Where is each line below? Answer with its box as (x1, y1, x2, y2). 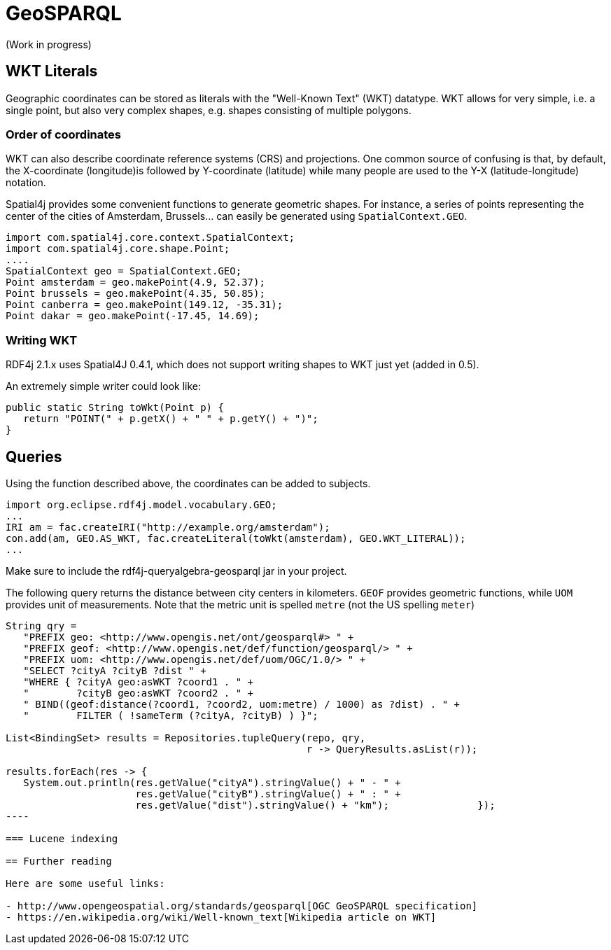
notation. (6, 176, 46, 189)
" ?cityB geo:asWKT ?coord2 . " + (23, 687, 254, 699)
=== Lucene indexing (6, 832, 118, 844)
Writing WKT (6, 333, 78, 347)
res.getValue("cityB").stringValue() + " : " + (135, 788, 401, 799)
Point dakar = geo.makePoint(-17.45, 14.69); (6, 310, 260, 322)
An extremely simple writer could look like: (6, 380, 201, 393)
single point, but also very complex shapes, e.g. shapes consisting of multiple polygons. (6, 104, 412, 116)
